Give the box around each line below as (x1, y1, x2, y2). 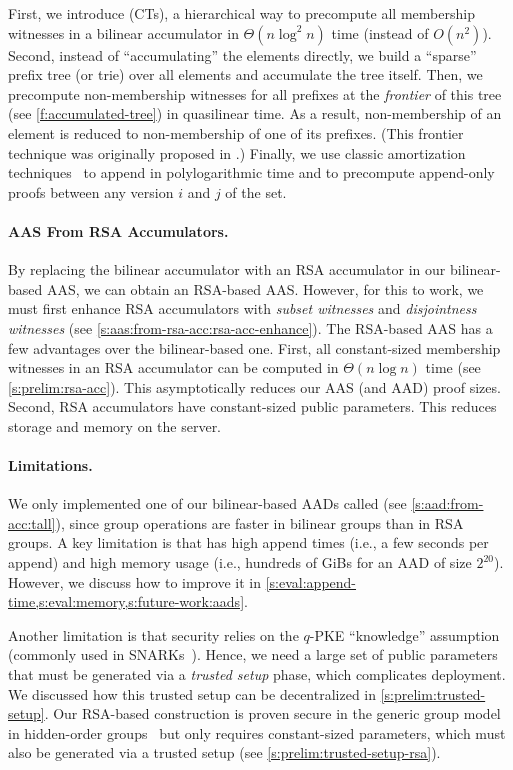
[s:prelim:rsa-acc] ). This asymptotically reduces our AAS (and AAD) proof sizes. (8, 376, 501, 397)
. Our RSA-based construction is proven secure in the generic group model (44, 703, 501, 724)
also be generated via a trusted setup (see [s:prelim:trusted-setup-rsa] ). (8, 742, 441, 763)
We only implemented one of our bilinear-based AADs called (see (8, 493, 407, 514)
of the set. (225, 181, 287, 202)
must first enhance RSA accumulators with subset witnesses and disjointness (8, 298, 477, 319)
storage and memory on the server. (8, 415, 222, 436)
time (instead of (331, 22, 429, 43)
